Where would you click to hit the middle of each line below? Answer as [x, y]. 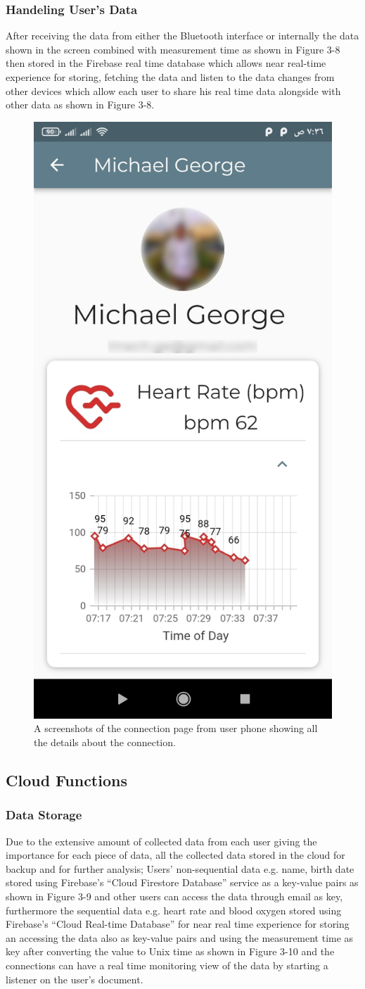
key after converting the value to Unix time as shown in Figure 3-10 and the [170, 951]
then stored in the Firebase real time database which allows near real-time [166, 63]
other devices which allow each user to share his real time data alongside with [173, 90]
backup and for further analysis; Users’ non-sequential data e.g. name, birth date [180, 868]
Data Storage [44, 815]
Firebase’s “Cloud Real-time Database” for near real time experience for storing [178, 924]
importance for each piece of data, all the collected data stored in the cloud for [175, 855]
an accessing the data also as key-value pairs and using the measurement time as [180, 937]
